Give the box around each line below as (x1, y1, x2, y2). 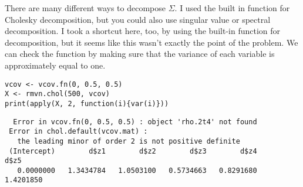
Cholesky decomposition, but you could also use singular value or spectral (5, 13, 271, 25)
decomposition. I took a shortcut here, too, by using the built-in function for (5, 25, 281, 37)
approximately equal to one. (5, 59, 106, 71)
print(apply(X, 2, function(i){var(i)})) (5, 99, 169, 108)
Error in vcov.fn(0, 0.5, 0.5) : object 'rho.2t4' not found (13, 117, 257, 126)
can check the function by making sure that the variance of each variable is (5, 47, 275, 60)
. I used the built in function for (174, 2, 290, 13)
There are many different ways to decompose (5, 2, 166, 13)
